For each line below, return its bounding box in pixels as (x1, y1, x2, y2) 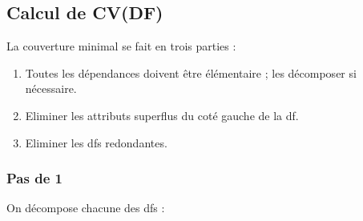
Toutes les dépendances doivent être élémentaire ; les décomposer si (25, 64, 357, 81)
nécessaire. (25, 80, 77, 97)
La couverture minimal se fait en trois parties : (6, 38, 236, 54)
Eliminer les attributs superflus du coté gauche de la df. (25, 106, 299, 123)
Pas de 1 (6, 168, 63, 188)
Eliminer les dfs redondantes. (25, 134, 167, 151)
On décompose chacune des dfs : (6, 199, 165, 216)
